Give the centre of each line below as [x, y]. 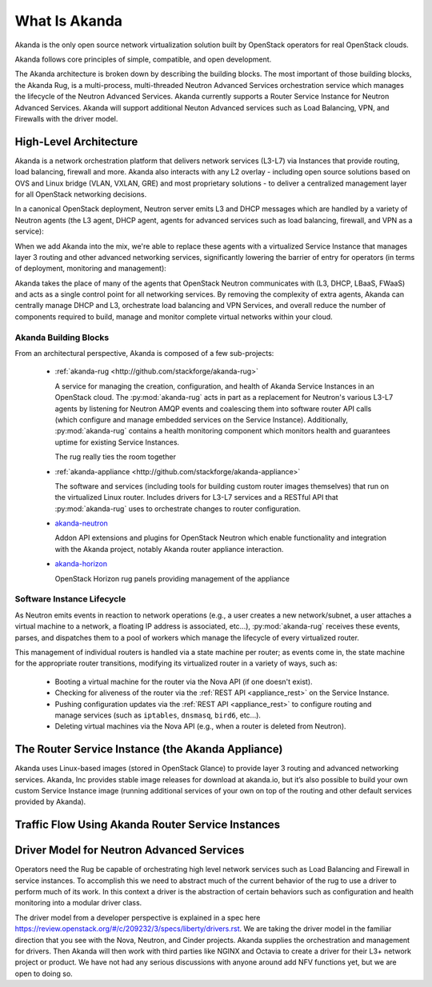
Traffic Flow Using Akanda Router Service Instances [148, 825]
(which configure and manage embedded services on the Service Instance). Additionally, [201, 419]
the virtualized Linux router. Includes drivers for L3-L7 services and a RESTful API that [197, 497]
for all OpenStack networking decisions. [81, 194]
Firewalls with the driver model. [66, 118]
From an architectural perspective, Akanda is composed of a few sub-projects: [144, 354]
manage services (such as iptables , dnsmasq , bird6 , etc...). [158, 715]
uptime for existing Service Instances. [117, 442]
